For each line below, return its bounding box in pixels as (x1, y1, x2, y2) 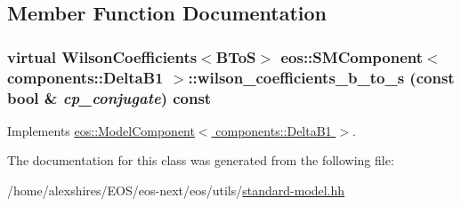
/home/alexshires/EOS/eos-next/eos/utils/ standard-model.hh (7, 181, 345, 200)
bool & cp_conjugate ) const (7, 86, 212, 108)
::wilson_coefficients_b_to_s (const (188, 66, 455, 88)
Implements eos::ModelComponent (7, 121, 195, 139)
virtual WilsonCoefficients (7, 45, 198, 67)
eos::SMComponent (280, 45, 424, 67)
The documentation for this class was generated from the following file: (7, 151, 394, 170)
